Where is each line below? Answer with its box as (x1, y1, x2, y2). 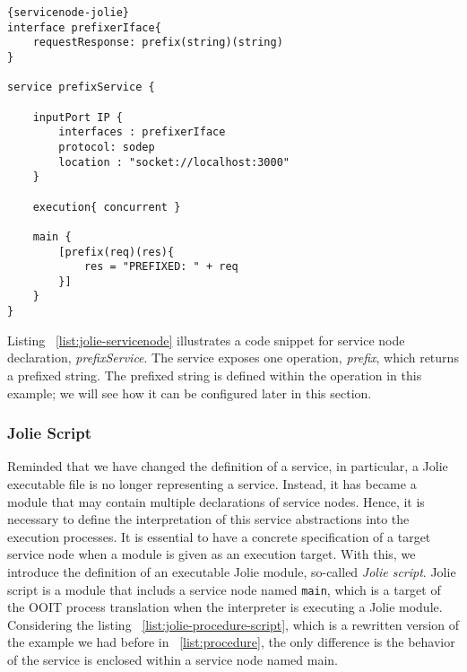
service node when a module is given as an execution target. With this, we (7, 545, 416, 563)
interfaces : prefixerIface (58, 126, 226, 139)
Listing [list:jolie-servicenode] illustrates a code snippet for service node (7, 330, 405, 349)
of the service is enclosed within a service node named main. (7, 650, 339, 668)
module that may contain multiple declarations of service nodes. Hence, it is (7, 492, 425, 511)
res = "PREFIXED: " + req (83, 260, 238, 274)
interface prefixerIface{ (7, 21, 161, 34)
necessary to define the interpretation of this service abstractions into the (7, 510, 410, 528)
